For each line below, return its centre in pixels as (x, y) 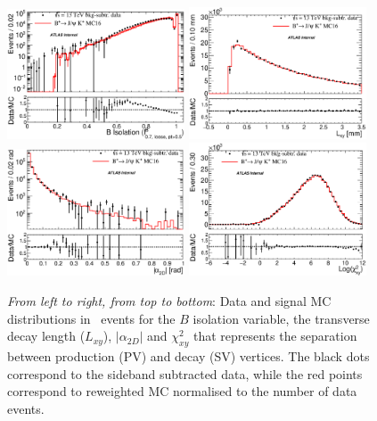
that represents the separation (275, 336)
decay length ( (46, 336)
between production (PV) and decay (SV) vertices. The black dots (188, 355)
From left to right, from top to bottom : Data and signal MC (169, 300)
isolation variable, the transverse (281, 318)
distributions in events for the (91, 318)
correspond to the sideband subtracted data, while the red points (185, 373)
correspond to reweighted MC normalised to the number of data (182, 391)
